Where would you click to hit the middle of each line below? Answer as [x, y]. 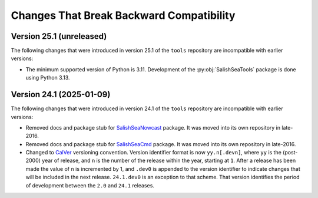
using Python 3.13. [48, 78]
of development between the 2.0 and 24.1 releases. [90, 185]
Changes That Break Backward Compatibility [123, 15]
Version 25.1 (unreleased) [59, 36]
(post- [290, 153]
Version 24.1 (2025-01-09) [61, 95]
